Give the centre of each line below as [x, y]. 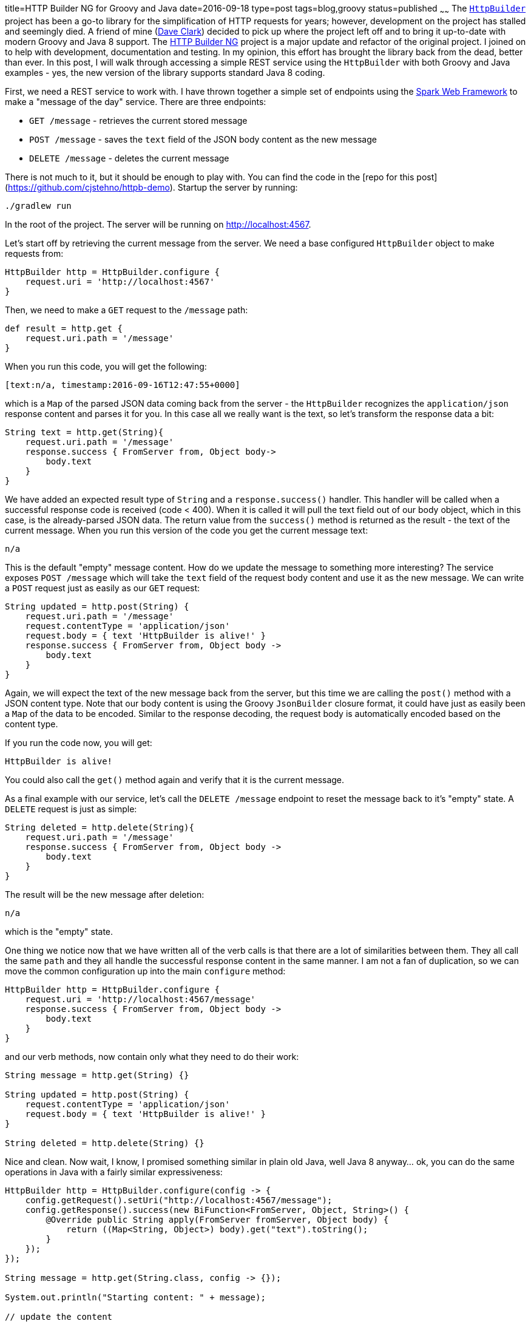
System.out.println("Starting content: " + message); [135, 1297]
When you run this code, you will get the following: [106, 366]
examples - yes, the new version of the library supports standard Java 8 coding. [165, 72]
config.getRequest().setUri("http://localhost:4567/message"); [179, 1200]
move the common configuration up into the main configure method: [145, 971]
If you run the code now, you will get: [79, 742]
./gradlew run [38, 205]
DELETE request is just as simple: [71, 809]
